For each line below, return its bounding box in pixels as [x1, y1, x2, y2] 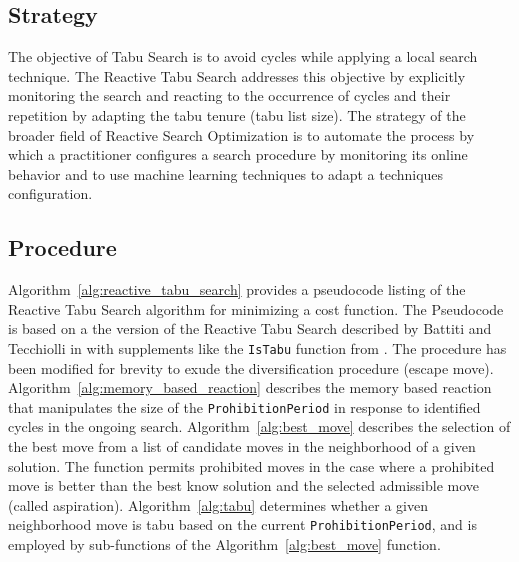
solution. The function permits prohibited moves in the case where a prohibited [8, 455, 495, 476]
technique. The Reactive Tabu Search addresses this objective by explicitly [8, 65, 466, 86]
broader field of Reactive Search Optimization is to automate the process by [8, 124, 475, 145]
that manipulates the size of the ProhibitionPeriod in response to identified [8, 396, 481, 417]
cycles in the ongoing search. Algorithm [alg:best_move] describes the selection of [8, 416, 511, 437]
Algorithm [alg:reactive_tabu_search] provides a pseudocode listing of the [8, 279, 466, 300]
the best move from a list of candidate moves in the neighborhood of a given [8, 436, 476, 457]
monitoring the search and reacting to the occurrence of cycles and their [8, 85, 451, 106]
